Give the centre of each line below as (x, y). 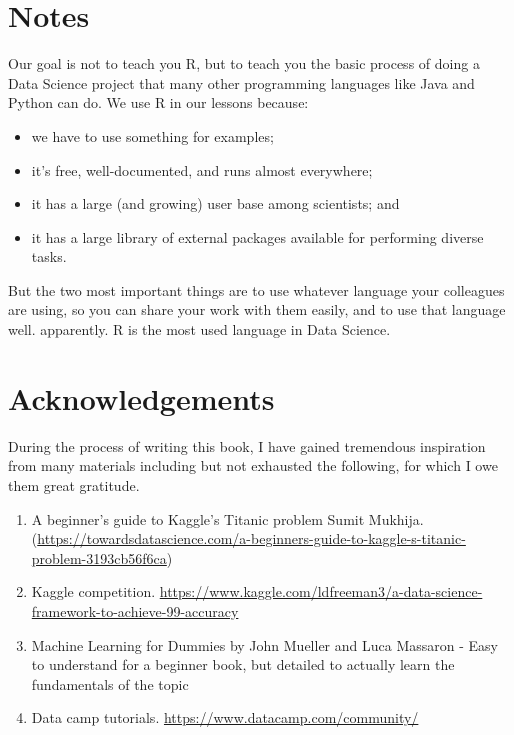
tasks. (49, 256)
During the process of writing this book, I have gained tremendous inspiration (247, 445)
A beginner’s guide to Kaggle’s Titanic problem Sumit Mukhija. (227, 518)
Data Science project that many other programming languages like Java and (241, 82)
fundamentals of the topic (110, 683)
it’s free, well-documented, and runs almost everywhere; (202, 169)
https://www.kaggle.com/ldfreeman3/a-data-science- (321, 591)
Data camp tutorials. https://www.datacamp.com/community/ (225, 717)
